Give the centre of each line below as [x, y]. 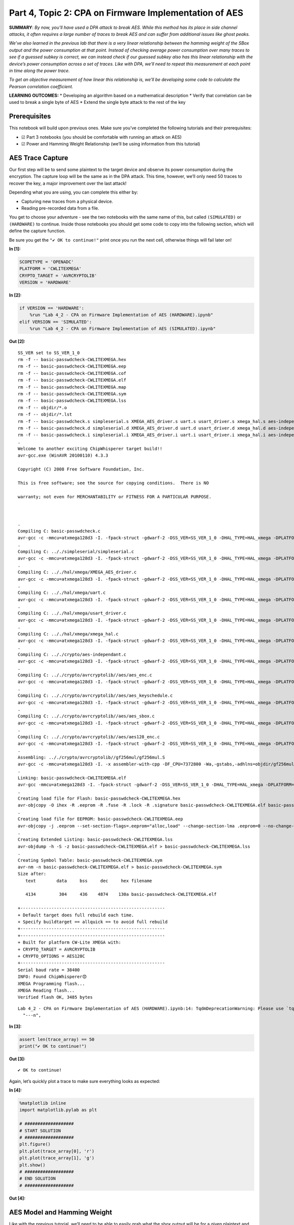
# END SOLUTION [37, 1179]
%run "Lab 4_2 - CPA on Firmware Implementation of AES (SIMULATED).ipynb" [123, 329]
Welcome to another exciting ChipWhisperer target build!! [90, 449]
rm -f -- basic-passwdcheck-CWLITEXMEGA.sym [72, 394]
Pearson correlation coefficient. [41, 86]
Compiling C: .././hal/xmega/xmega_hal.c [68, 634]
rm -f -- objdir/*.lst [45, 415]
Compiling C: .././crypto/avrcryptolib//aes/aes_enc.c [85, 675]
